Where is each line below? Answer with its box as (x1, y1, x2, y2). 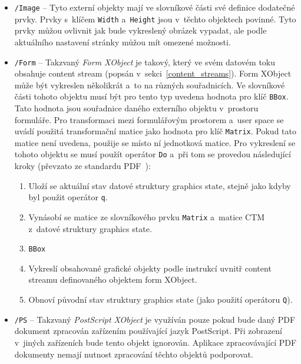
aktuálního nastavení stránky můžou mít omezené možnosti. (14, 35, 231, 48)
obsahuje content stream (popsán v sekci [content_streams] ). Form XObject (14, 67, 292, 80)
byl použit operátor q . (28, 191, 108, 203)
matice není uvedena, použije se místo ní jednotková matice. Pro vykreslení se (14, 136, 296, 148)
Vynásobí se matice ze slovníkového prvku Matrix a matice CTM (28, 210, 265, 223)
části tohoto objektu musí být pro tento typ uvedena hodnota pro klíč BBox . (14, 90, 289, 102)
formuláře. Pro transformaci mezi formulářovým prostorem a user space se (14, 113, 284, 125)
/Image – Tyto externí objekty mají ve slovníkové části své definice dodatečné (14, 1, 295, 13)
